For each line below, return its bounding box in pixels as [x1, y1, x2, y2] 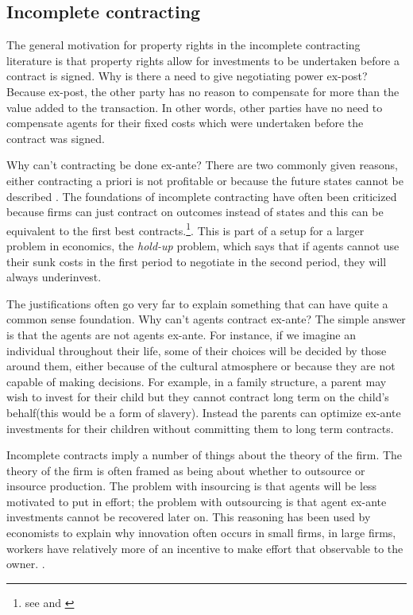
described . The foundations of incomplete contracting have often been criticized [6, 188, 397, 204]
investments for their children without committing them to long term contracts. [6, 420, 394, 436]
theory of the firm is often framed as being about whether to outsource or [6, 462, 365, 478]
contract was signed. [6, 130, 105, 146]
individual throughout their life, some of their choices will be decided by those [6, 342, 387, 358]
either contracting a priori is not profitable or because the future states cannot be [6, 172, 403, 188]
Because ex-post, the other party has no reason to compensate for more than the [6, 83, 399, 99]
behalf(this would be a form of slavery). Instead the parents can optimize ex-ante [6, 404, 401, 420]
